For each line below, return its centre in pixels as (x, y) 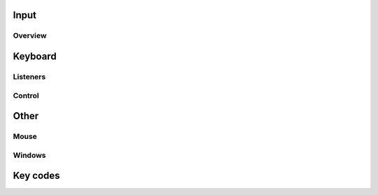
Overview (30, 36)
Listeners (29, 76)
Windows (29, 155)
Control (26, 95)
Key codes (36, 176)
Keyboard (35, 56)
